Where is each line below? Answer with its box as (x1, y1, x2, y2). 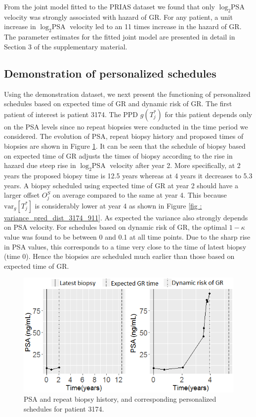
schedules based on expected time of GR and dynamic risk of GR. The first (4, 98, 232, 109)
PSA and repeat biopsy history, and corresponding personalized (24, 394, 216, 404)
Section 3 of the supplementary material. (4, 41, 128, 51)
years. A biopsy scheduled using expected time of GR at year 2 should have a (4, 180, 238, 190)
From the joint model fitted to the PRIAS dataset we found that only (4, 1, 215, 11)
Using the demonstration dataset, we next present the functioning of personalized (4, 88, 251, 99)
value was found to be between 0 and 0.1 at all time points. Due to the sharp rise (4, 232, 251, 242)
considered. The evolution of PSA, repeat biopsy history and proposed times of (4, 131, 244, 141)
